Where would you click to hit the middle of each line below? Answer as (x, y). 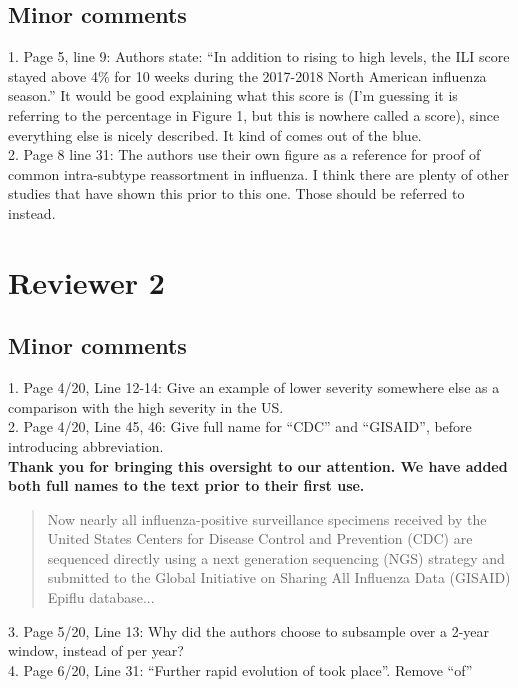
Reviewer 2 (86, 281)
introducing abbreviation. (86, 445)
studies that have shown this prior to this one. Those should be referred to (236, 193)
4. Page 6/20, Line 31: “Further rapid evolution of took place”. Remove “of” (240, 669)
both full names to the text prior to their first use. (186, 485)
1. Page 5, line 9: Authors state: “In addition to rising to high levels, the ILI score (259, 56)
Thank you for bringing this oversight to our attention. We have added (258, 465)
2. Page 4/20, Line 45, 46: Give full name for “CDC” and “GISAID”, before (240, 426)
